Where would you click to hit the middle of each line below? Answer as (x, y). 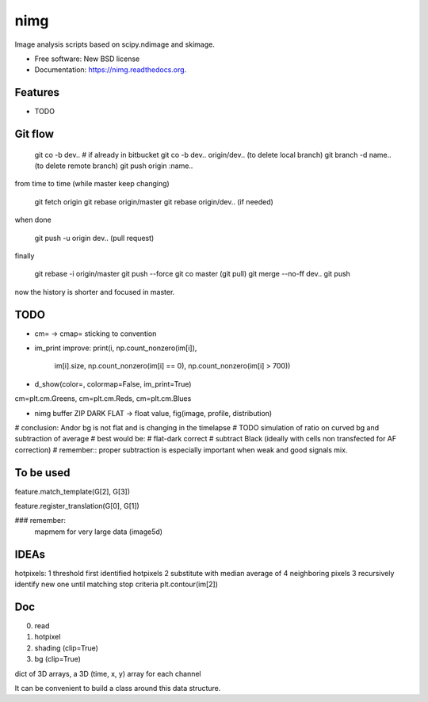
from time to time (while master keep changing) (92, 184)
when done (33, 220)
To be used (42, 473)
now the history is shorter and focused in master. (95, 292)
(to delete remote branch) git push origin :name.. (114, 166)
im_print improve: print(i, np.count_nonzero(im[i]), (116, 348)
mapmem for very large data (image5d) (98, 532)
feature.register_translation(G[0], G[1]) (77, 506)
